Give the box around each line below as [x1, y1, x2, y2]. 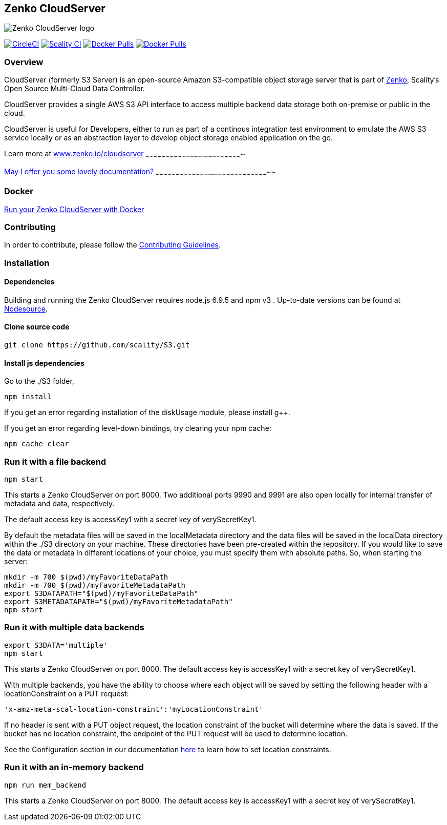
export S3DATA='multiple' [4, 641, 108, 649]
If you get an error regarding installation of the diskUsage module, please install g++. [4, 408, 290, 417]
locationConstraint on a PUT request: [4, 689, 129, 698]
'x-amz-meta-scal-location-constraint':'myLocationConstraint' [4, 705, 263, 713]
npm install [4, 393, 52, 401]
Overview [4, 56, 44, 67]
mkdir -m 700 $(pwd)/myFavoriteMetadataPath [4, 581, 186, 590]
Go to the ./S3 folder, [4, 377, 74, 386]
